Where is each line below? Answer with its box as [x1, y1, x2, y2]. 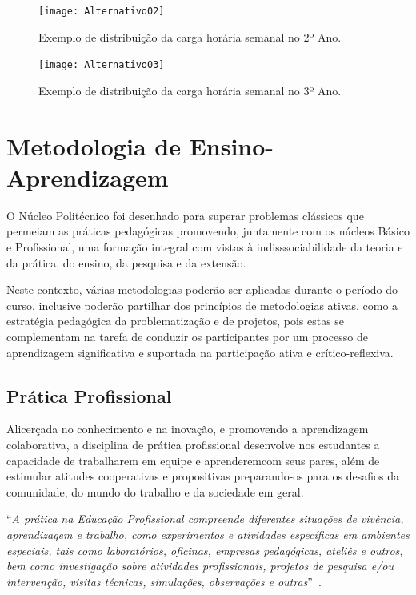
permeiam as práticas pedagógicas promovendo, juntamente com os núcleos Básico [6, 223, 410, 239]
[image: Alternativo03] [38, 59, 165, 71]
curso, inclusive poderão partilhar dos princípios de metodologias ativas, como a [6, 296, 398, 313]
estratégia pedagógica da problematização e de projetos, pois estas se [6, 312, 345, 329]
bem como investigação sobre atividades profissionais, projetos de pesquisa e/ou [6, 557, 394, 574]
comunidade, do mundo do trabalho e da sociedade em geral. [6, 483, 304, 500]
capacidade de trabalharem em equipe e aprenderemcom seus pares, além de [6, 452, 380, 468]
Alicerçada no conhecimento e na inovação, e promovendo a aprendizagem [6, 420, 369, 437]
